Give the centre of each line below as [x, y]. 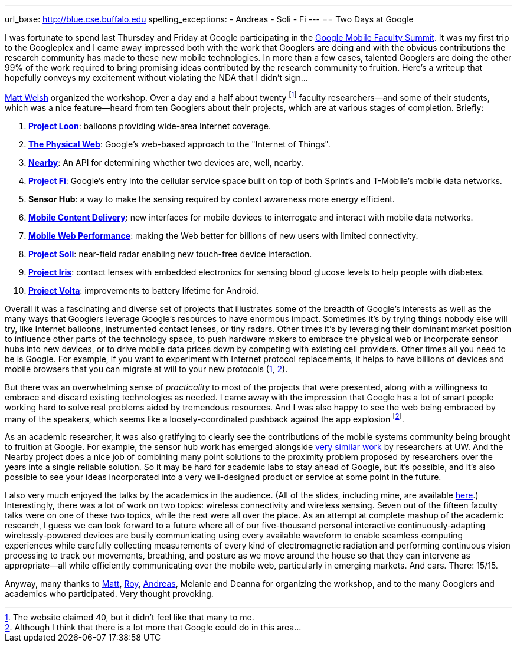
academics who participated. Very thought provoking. [109, 594]
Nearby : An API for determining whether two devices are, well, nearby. [166, 162]
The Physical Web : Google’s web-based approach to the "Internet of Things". [179, 144]
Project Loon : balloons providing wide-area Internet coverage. [150, 126]
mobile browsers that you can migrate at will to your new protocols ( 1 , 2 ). [146, 369]
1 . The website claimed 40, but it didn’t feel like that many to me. [130, 618]
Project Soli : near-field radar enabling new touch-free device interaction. [170, 254]
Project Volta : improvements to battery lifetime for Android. [144, 290]
